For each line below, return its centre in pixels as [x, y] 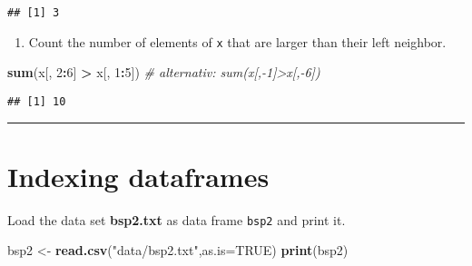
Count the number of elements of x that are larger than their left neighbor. [237, 41]
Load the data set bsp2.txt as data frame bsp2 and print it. [177, 219]
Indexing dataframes [138, 176]
